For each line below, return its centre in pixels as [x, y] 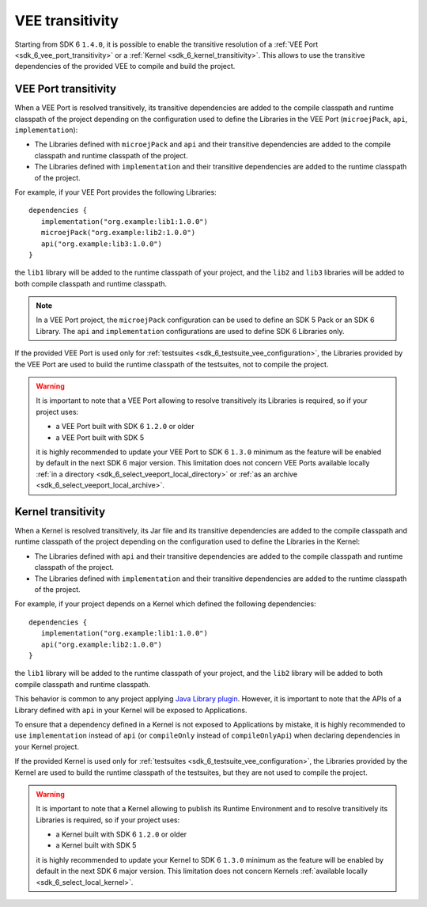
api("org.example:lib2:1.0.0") [101, 644]
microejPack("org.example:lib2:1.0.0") [118, 233]
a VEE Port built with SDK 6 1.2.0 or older [125, 427]
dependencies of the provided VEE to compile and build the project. [125, 66]
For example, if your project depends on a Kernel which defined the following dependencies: [165, 604]
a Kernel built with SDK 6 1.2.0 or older [121, 834]
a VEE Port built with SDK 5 [100, 437]
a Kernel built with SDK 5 [96, 845]
